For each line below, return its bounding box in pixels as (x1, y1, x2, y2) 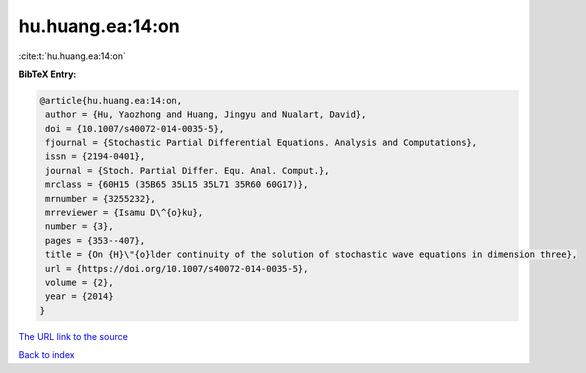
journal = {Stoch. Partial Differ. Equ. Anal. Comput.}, (45, 165, 330, 176)
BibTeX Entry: (18, 68, 77, 80)
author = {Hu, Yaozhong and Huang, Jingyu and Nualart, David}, (45, 109, 367, 120)
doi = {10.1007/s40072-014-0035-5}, (45, 123, 225, 134)
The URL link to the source (18, 330, 129, 342)
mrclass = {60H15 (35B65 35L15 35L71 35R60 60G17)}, (45, 179, 309, 190)
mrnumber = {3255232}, (45, 193, 157, 204)
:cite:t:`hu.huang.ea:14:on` (18, 50, 127, 62)
